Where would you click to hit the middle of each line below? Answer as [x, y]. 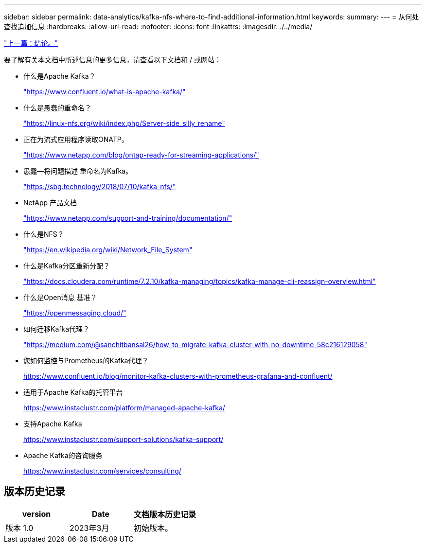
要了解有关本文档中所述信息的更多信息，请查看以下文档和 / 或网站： [113, 60]
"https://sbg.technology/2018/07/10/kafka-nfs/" [100, 186]
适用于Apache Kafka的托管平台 [73, 392]
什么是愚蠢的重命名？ [57, 108]
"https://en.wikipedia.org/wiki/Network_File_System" [108, 250]
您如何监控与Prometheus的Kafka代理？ [86, 361]
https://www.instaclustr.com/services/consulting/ [102, 471]
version [36, 514]
